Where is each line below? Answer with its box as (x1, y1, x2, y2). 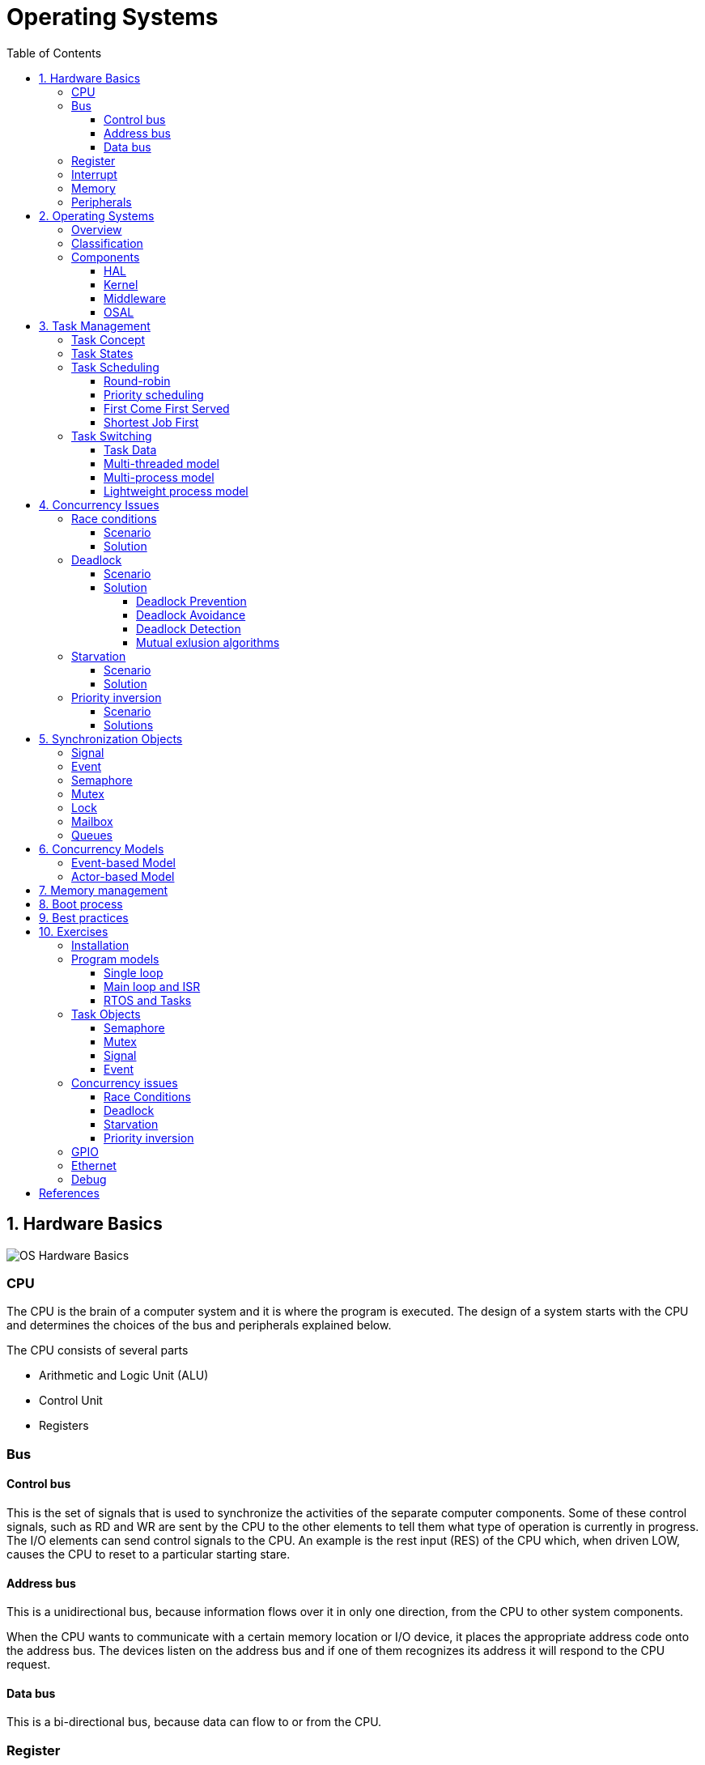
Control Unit (39, 1393, 103, 1408)
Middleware (104, 291, 166, 305)
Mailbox (71, 814, 113, 828)
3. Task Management (39, 318, 151, 333)
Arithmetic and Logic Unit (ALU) (39, 1368, 209, 1383)
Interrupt (71, 167, 117, 181)
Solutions (104, 717, 154, 732)
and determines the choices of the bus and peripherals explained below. (6, 1318, 392, 1333)
